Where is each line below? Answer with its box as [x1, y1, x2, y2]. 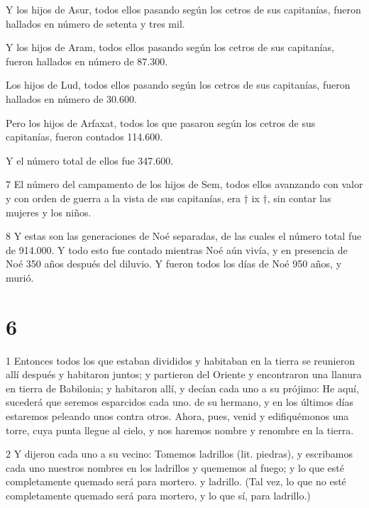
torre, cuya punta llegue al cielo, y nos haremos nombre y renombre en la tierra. [6, 422, 354, 437]
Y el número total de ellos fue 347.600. [6, 153, 174, 167]
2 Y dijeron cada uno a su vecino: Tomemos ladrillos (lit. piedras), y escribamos [6, 446, 353, 461]
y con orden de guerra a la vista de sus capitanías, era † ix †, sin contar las [6, 190, 331, 205]
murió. [6, 270, 34, 285]
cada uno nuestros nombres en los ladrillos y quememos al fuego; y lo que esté [6, 460, 344, 475]
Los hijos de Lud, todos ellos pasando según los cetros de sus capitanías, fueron [6, 77, 351, 92]
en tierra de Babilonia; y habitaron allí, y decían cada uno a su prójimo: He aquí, [6, 380, 359, 395]
